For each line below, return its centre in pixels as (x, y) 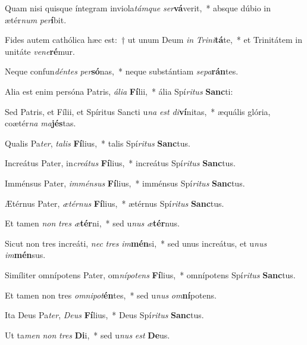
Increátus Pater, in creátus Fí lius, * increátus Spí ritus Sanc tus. (120, 163)
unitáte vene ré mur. (40, 51)
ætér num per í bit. (36, 19)
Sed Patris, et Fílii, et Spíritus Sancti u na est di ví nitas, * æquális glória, (138, 111)
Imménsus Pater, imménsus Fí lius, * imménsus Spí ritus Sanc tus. (125, 183)
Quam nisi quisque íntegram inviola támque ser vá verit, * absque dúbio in (138, 8)
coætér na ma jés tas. (40, 123)
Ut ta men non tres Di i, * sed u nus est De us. (87, 335)
